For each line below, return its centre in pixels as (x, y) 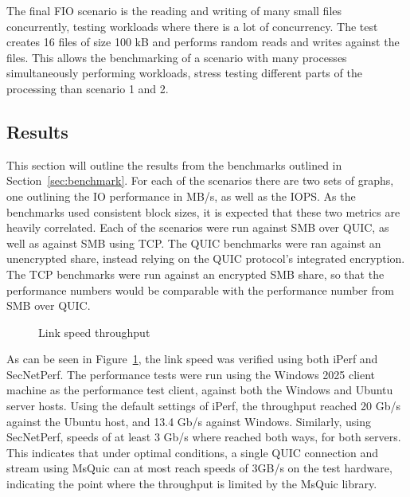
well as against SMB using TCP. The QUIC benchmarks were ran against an (194, 243)
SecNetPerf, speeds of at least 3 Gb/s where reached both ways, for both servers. (204, 437)
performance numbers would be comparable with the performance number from (200, 290)
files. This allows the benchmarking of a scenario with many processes (177, 57)
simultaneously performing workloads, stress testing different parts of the (184, 73)
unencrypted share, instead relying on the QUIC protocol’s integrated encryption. (206, 258)
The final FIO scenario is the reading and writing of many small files (174, 10)
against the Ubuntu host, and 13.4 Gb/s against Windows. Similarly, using (189, 421)
